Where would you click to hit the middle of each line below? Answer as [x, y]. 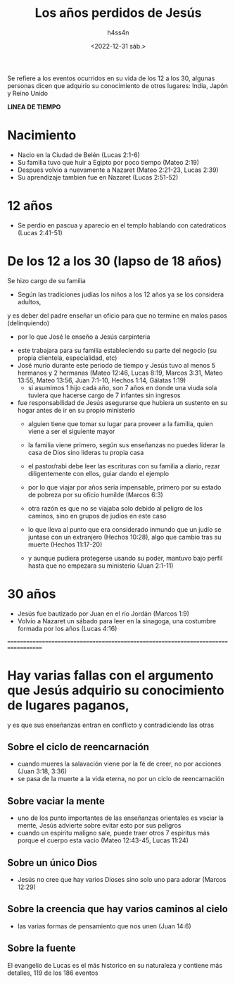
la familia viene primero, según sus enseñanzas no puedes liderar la [126, 444]
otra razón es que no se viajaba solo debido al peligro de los [115, 508]
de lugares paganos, [69, 705]
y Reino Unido [27, 93]
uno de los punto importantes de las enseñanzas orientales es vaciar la [120, 818]
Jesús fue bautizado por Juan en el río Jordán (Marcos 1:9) [103, 614]
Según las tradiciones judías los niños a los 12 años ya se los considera [120, 294]
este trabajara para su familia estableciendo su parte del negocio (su [117, 350]
